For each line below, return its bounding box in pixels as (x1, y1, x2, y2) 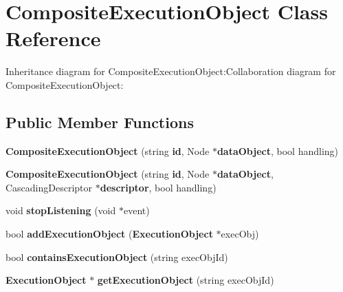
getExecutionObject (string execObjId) (97, 273, 274, 287)
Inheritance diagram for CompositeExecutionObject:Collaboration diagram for (5, 64, 336, 79)
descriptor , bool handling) (100, 180, 217, 194)
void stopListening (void (5, 203, 116, 218)
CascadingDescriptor (5, 180, 93, 194)
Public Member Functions (5, 111, 194, 132)
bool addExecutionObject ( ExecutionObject (5, 227, 213, 241)
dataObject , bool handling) (217, 143, 339, 158)
